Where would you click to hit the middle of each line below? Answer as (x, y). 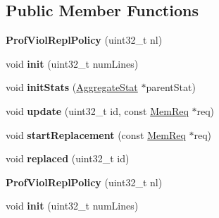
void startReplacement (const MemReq (96, 134)
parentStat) (171, 87)
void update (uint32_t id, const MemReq (97, 110)
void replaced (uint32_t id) (68, 158)
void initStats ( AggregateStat (72, 87)
